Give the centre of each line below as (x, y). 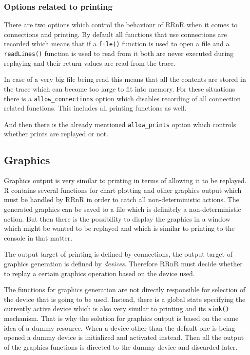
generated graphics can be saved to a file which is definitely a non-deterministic (123, 209)
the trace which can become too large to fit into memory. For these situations (120, 88)
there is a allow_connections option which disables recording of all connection (123, 98)
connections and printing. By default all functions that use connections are (115, 34)
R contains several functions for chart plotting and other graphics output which (123, 190)
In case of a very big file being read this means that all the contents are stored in (125, 79)
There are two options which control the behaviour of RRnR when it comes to (121, 25)
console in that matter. (38, 237)
